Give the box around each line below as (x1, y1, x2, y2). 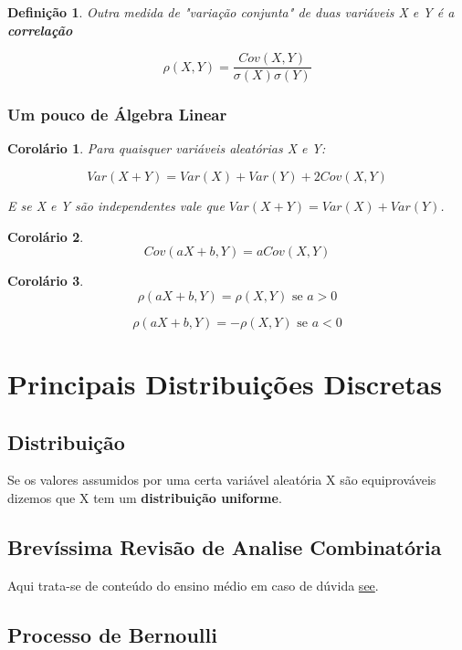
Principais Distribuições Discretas (7, 365, 443, 403)
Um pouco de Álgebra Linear (7, 103, 227, 126)
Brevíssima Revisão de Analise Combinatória (7, 533, 442, 561)
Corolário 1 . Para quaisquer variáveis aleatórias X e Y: (7, 139, 326, 158)
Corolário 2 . (7, 226, 84, 246)
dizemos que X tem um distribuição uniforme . (7, 488, 282, 508)
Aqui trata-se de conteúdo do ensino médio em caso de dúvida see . (7, 575, 379, 594)
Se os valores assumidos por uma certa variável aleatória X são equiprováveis (7, 470, 436, 489)
